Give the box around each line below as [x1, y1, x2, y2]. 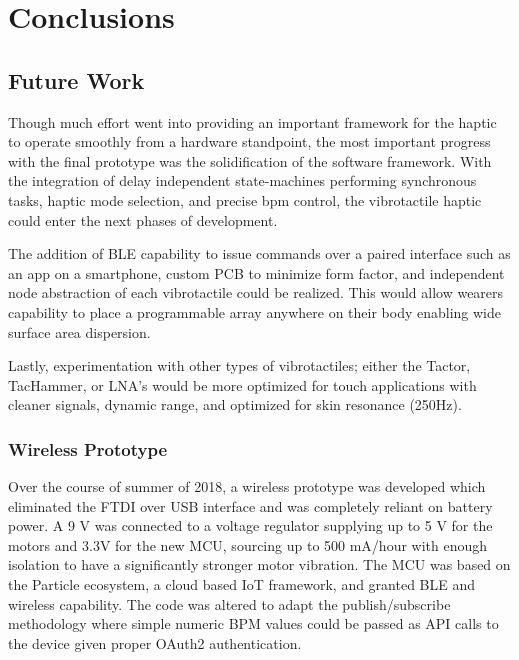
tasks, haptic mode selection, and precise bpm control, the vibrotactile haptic [8, 189, 482, 210]
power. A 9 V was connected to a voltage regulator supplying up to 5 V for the [8, 515, 493, 536]
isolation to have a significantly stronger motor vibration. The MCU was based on [8, 554, 511, 575]
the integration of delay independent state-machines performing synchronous [8, 170, 477, 191]
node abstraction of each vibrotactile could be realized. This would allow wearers [8, 282, 504, 303]
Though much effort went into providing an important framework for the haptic [8, 111, 497, 132]
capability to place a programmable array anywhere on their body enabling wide [8, 301, 501, 322]
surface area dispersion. [8, 321, 151, 342]
